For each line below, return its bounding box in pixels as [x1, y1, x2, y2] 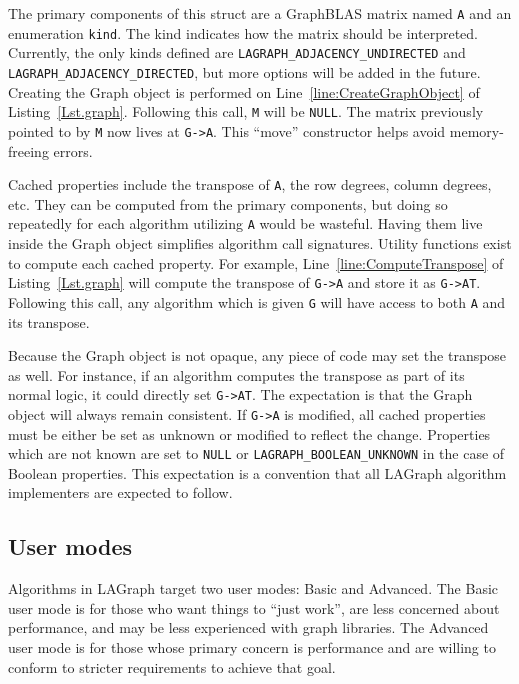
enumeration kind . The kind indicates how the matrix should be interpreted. [8, 22, 478, 43]
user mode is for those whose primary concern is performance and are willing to [8, 637, 496, 658]
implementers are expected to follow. [8, 482, 233, 503]
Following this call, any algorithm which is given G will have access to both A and [8, 291, 506, 312]
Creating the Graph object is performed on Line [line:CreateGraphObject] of [8, 81, 480, 102]
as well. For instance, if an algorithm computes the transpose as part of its [8, 364, 465, 385]
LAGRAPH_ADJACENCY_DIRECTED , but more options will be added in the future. [8, 61, 481, 82]
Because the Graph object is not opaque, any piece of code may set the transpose [8, 345, 507, 366]
